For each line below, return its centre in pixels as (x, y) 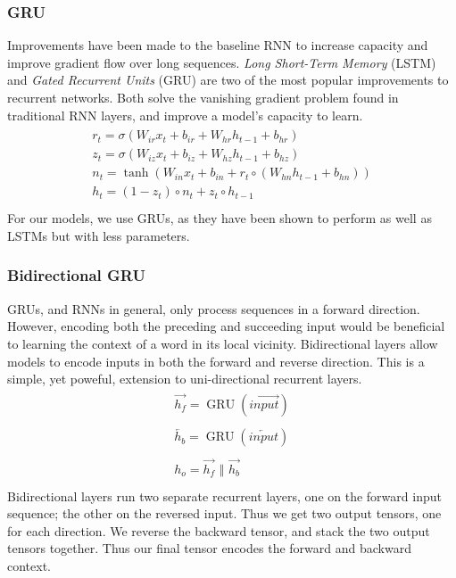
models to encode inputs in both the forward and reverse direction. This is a (216, 361)
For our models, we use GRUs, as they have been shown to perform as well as (220, 218)
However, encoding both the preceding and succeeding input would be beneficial (226, 326)
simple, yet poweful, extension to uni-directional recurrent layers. (185, 379)
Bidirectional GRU (76, 275)
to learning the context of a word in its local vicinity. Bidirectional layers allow (223, 343)
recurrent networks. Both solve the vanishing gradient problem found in (203, 97)
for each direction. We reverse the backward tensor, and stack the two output (219, 530)
